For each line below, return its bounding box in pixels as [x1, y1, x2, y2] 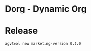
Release [5, 25, 38, 37]
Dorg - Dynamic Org [5, 3, 87, 14]
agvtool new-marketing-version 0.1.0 [5, 41, 81, 46]
